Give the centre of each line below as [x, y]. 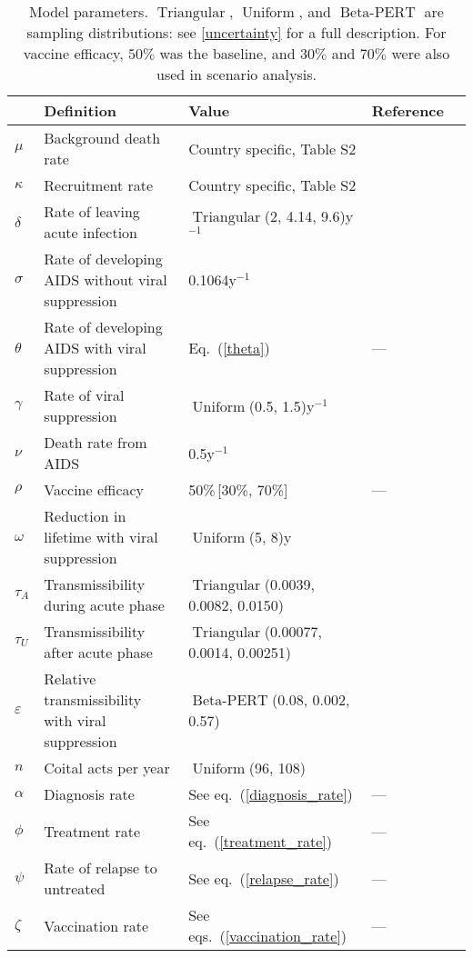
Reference [408, 110]
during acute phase [104, 605]
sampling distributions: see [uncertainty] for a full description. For [236, 32]
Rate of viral [84, 395]
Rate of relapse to [101, 868]
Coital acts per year [107, 768]
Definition [81, 110]
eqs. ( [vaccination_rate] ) [268, 936]
